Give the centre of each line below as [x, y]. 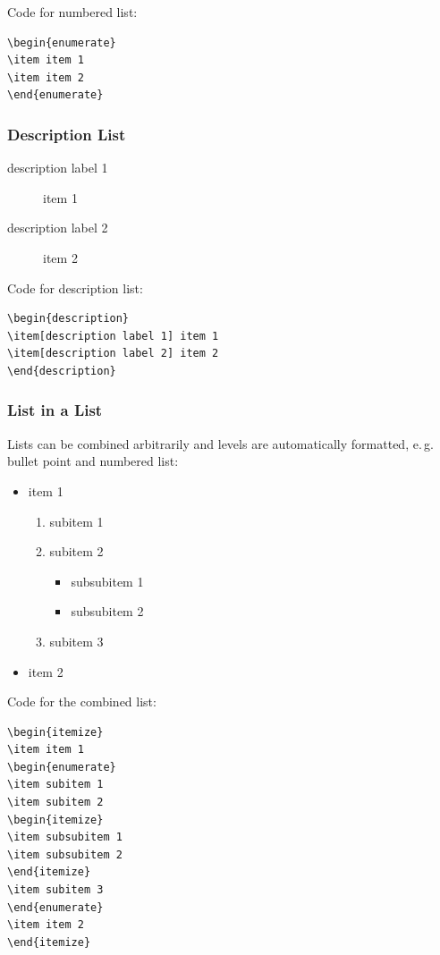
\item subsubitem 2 [65, 854]
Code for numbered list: [72, 12]
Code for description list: [75, 287]
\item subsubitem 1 [65, 837]
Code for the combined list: [82, 701]
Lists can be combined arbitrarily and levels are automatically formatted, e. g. [221, 443]
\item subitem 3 [55, 890]
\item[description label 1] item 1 [113, 336]
